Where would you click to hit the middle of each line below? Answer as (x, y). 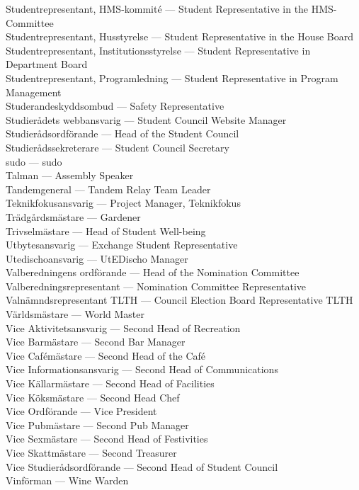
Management (34, 92)
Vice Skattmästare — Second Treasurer (91, 452)
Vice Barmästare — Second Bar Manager (96, 342)
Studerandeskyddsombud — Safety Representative (115, 106)
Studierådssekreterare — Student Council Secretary (118, 147)
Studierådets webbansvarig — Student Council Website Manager (146, 119)
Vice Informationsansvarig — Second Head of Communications (142, 369)
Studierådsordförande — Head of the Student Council (122, 133)
